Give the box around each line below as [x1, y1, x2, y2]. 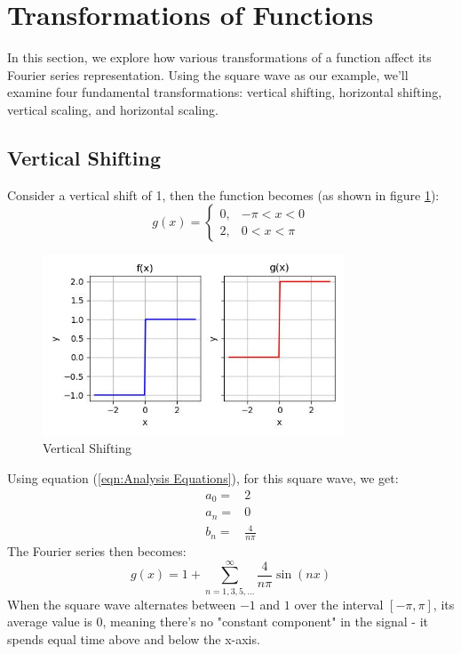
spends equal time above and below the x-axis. [7, 629, 260, 648]
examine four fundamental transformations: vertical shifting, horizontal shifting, [7, 83, 442, 101]
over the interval [294, 594, 384, 613]
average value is [7, 612, 92, 631]
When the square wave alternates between [7, 594, 236, 613]
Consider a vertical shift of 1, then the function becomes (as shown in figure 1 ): [7, 185, 440, 204]
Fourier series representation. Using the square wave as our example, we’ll [7, 65, 409, 84]
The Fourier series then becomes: [7, 541, 187, 560]
